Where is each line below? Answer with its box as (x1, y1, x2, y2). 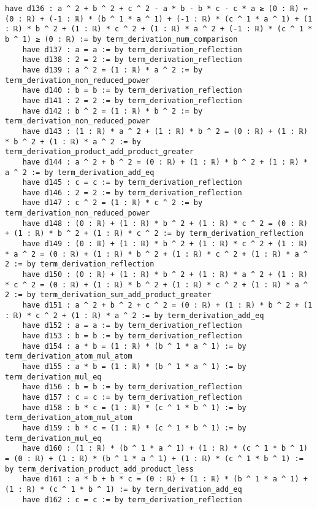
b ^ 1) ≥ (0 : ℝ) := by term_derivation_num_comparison (5, 34, 238, 44)
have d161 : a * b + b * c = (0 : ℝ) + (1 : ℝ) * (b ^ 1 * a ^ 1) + (22, 475, 308, 484)
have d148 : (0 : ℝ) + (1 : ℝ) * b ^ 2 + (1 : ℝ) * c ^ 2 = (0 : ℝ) (22, 219, 308, 228)
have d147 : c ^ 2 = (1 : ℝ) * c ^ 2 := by (22, 198, 203, 208)
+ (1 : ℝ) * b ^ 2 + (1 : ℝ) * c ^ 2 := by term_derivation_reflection (5, 229, 304, 238)
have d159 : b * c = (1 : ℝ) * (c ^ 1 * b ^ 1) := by (22, 423, 246, 432)
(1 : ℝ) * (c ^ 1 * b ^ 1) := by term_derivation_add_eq (5, 484, 242, 494)
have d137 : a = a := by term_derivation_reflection (22, 45, 242, 54)
